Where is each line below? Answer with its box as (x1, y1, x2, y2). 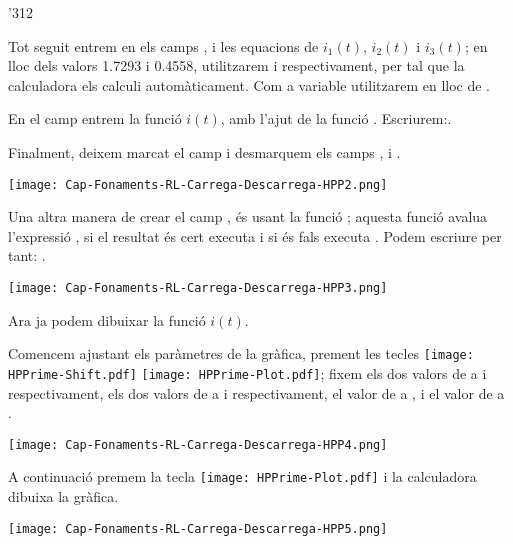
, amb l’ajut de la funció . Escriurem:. (220, 108, 452, 129)
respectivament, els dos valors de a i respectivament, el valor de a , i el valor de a (8, 382, 505, 403)
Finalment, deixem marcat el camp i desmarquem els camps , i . (8, 141, 401, 162)
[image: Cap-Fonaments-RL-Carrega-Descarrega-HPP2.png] (8, 177, 388, 192)
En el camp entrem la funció (8, 108, 182, 129)
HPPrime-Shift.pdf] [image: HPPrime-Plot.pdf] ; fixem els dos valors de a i (8, 362, 487, 383)
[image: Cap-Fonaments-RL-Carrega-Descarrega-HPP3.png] (8, 281, 388, 295)
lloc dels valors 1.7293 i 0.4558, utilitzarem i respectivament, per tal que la (8, 55, 465, 76)
